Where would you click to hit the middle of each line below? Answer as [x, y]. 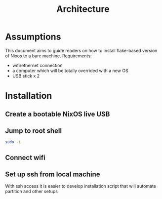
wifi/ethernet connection [37, 65]
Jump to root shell [34, 131]
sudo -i [13, 142]
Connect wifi [25, 157]
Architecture [83, 9]
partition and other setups [32, 192]
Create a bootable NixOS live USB [58, 114]
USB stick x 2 [26, 76]
